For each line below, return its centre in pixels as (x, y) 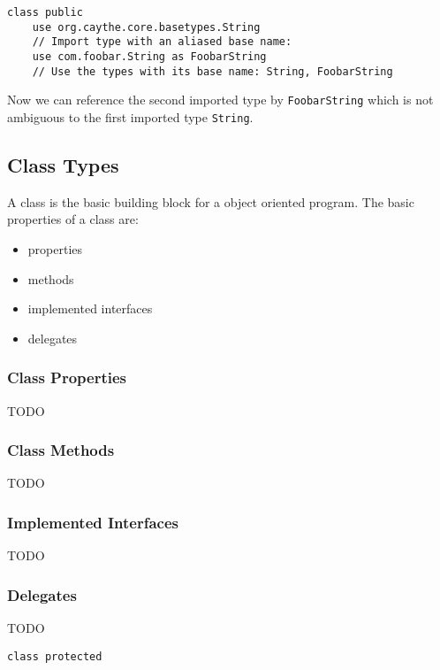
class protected (55, 656)
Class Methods (61, 450)
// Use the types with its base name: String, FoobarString (212, 71)
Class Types (63, 164)
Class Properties (67, 377)
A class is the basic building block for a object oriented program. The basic (211, 201)
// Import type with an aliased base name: (162, 42)
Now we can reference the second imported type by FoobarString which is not (220, 100)
